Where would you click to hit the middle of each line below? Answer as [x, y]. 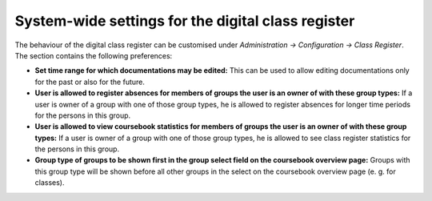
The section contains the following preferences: [94, 55]
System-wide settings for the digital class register [185, 21]
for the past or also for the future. [90, 82]
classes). [50, 183]
